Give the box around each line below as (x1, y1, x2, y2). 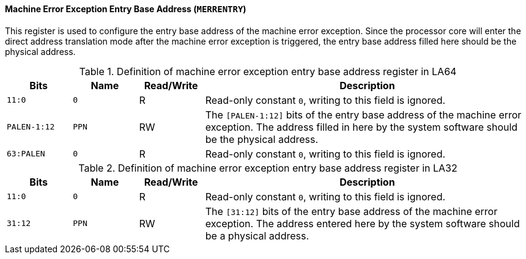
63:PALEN (7, 149, 45, 159)
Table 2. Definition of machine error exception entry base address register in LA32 (78, 161, 457, 174)
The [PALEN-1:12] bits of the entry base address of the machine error (205, 108, 522, 121)
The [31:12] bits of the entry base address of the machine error (205, 205, 498, 217)
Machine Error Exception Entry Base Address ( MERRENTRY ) (5, 4, 246, 14)
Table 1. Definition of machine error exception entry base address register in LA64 (79, 65, 457, 78)
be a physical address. (205, 229, 309, 242)
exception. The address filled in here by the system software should (205, 120, 518, 133)
